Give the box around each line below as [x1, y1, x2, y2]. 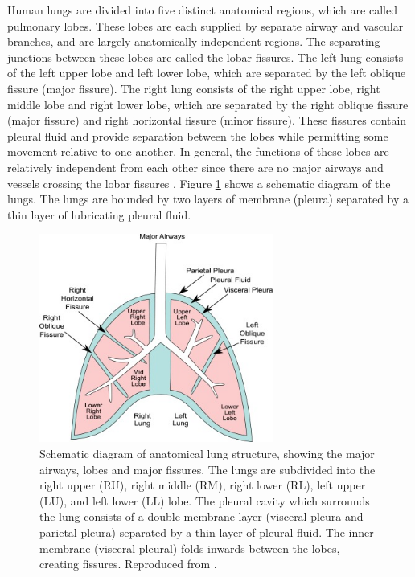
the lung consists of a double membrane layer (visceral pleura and [39, 508, 364, 525]
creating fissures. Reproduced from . [39, 555, 217, 572]
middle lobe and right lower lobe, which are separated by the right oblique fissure [7, 96, 409, 113]
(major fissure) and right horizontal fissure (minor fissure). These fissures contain [7, 112, 407, 129]
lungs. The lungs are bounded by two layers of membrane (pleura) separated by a [7, 190, 409, 207]
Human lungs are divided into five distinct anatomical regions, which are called [7, 2, 397, 18]
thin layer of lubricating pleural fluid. [7, 206, 191, 223]
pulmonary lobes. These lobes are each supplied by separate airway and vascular [7, 17, 404, 34]
